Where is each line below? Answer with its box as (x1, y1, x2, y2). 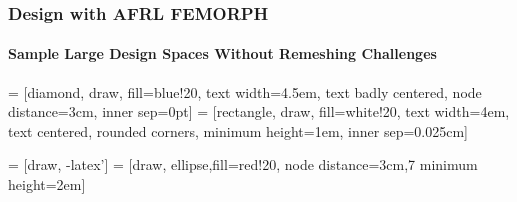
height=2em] (8, 174, 86, 195)
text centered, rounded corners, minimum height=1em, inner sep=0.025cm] (8, 120, 469, 141)
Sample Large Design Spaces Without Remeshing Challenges (8, 43, 437, 64)
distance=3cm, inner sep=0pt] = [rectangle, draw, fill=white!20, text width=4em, (8, 101, 510, 122)
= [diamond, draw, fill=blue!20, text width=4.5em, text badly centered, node (8, 81, 482, 102)
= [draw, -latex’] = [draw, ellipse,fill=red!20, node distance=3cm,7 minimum (8, 154, 478, 175)
